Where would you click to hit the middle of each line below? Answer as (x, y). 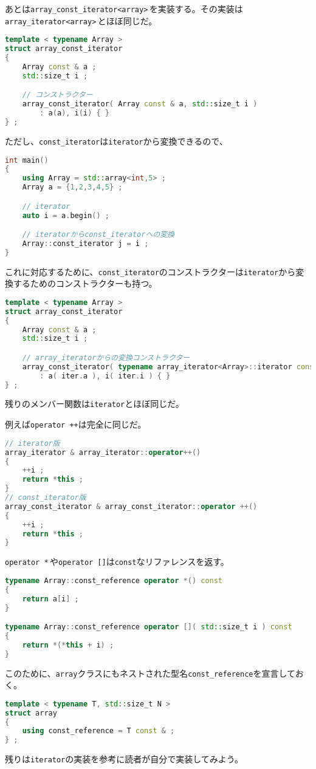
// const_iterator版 (46, 498)
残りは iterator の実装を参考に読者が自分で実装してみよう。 (124, 759)
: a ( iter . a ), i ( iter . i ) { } (105, 376)
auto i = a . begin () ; (66, 215)
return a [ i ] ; (50, 599)
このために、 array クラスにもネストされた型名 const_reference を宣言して (150, 673)
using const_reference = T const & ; (98, 731)
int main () (27, 160)
